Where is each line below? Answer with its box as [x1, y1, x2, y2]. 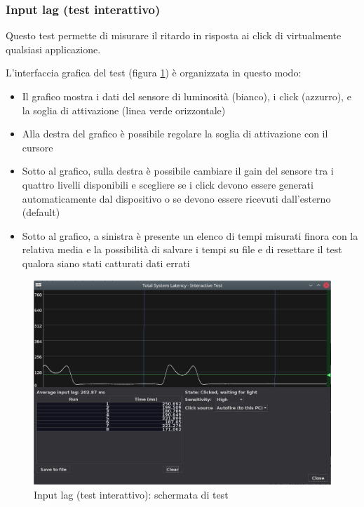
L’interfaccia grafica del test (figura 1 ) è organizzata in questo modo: [6, 65, 302, 80]
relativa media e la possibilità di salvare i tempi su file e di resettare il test [22, 242, 342, 257]
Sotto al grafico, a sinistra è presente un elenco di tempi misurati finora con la [22, 228, 358, 243]
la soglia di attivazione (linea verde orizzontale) [22, 102, 226, 117]
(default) [22, 205, 60, 219]
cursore [22, 140, 53, 154]
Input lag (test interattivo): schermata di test [34, 487, 229, 501]
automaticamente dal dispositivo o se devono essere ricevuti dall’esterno [22, 191, 331, 205]
